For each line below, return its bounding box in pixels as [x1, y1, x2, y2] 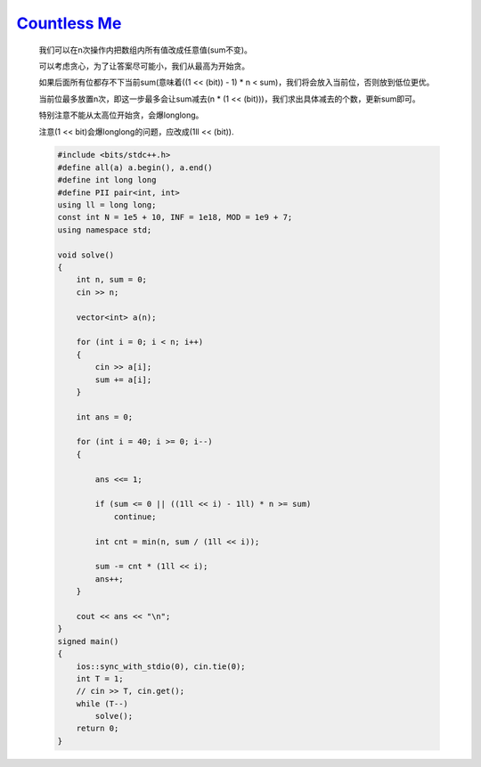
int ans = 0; [76, 412, 134, 422]
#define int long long [57, 175, 157, 185]
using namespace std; [57, 224, 152, 235]
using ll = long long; [57, 200, 157, 210]
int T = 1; [76, 673, 124, 683]
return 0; [76, 723, 119, 734]
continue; [113, 511, 157, 521]
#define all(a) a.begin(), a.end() [57, 162, 213, 173]
